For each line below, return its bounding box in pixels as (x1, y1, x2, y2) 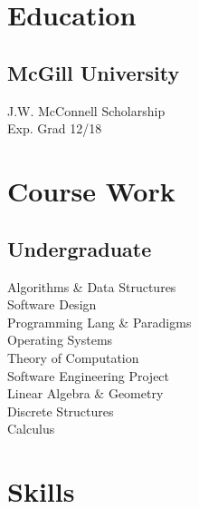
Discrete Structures (7, 401, 114, 420)
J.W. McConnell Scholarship (7, 101, 166, 120)
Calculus (7, 419, 55, 438)
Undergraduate (7, 234, 152, 262)
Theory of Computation (7, 347, 139, 367)
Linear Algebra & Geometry (7, 384, 164, 403)
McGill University (7, 58, 180, 86)
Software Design (7, 295, 97, 314)
